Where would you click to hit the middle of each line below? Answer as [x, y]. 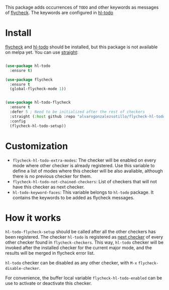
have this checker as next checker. [49, 187]
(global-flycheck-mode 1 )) [38, 89]
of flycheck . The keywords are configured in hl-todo [59, 13]
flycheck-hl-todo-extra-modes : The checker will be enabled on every [84, 160]
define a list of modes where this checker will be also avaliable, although [88, 171]
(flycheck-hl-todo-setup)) [38, 126]
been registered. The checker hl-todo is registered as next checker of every [84, 237]
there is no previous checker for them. [52, 176]
